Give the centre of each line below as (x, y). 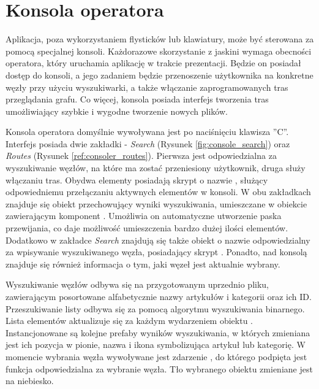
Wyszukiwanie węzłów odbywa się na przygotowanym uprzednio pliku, (137, 284)
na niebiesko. (30, 381)
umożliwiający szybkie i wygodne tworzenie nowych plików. (117, 111)
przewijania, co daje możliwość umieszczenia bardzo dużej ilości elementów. (147, 228)
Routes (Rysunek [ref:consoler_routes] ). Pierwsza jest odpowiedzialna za (141, 156)
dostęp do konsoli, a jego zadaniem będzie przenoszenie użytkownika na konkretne (159, 75)
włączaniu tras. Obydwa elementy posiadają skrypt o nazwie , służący (137, 179)
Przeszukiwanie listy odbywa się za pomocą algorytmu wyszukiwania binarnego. (155, 308)
